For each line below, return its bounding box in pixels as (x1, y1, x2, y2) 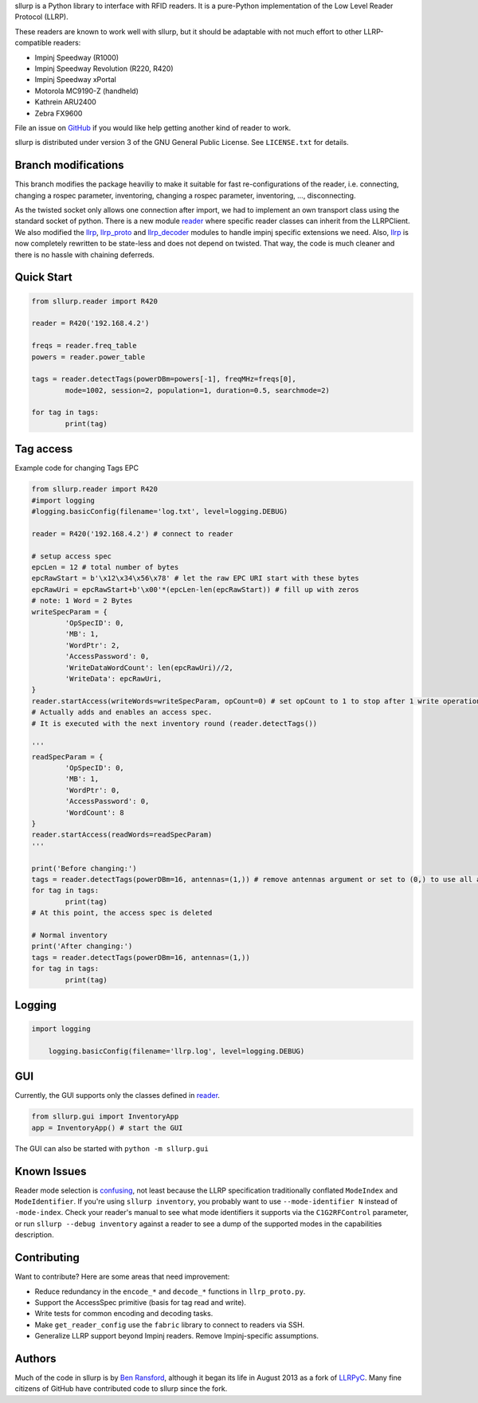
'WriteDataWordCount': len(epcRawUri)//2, (65, 663, 234, 672)
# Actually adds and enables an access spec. (31, 707, 213, 717)
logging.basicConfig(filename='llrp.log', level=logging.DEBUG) (48, 1046, 305, 1056)
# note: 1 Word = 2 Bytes (31, 596, 133, 605)
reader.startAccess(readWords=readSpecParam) (31, 830, 213, 840)
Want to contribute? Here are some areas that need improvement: (14, 1272, 230, 1282)
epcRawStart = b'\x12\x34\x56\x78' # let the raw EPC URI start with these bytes (31, 574, 360, 583)
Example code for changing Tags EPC (14, 463, 139, 473)
